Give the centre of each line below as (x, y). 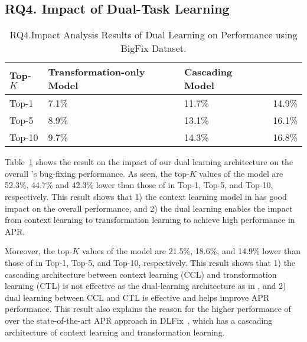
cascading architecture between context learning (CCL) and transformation (141, 274)
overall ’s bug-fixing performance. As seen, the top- (97, 173)
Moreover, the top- (39, 251)
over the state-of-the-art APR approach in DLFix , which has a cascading (139, 320)
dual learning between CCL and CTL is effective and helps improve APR (137, 297)
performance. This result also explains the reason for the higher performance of (148, 309)
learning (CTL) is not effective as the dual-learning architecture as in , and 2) (146, 286)
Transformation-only (97, 72)
